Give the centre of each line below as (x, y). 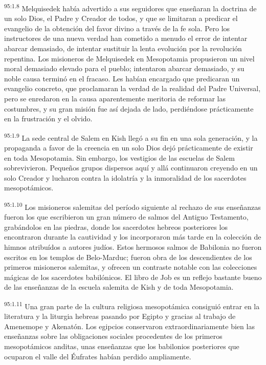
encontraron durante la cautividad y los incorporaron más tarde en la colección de (133, 237)
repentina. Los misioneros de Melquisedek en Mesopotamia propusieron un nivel (129, 58)
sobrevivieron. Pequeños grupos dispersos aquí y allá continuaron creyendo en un (131, 168)
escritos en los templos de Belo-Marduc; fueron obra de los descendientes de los (128, 257)
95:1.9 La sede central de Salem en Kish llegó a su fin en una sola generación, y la (131, 137)
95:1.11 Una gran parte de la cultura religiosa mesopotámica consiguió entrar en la (132, 305)
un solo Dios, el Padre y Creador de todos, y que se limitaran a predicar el (121, 18)
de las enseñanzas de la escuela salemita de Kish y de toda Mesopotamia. (119, 287)
